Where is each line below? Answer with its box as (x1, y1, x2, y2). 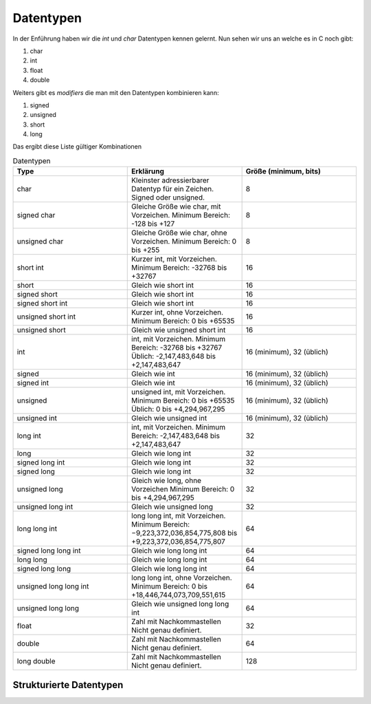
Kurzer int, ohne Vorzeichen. (131, 308, 223, 317)
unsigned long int (16, 502, 74, 512)
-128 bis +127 (131, 219, 175, 228)
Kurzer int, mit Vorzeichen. (131, 255, 218, 264)
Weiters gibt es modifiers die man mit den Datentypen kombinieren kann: (12, 88, 219, 96)
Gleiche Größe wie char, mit (131, 202, 221, 211)
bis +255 (131, 245, 160, 255)
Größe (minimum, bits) (245, 167, 321, 176)
